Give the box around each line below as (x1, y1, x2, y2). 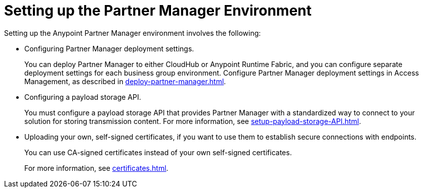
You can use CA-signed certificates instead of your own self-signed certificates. (24, 148, 292, 157)
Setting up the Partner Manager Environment (4, 2, 312, 19)
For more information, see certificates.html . (24, 163, 168, 172)
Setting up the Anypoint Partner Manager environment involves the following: (4, 28, 261, 37)
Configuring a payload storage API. (24, 92, 141, 101)
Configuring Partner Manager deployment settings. (24, 44, 194, 53)
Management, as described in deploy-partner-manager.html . (24, 77, 226, 86)
